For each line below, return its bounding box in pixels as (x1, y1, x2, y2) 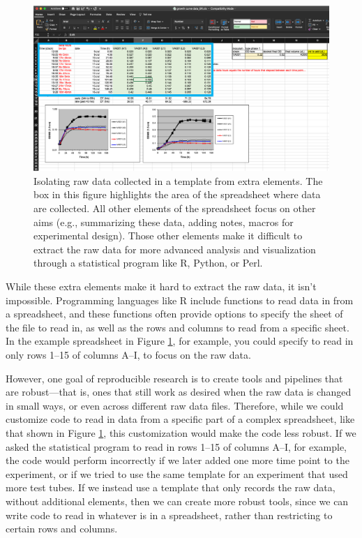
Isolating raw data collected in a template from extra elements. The (33, 173, 323, 188)
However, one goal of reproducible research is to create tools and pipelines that (6, 371, 343, 385)
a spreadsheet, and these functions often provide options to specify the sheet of (6, 306, 343, 321)
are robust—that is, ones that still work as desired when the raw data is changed (6, 384, 352, 399)
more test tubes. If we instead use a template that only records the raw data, (6, 480, 335, 495)
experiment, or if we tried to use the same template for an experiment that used (6, 466, 348, 481)
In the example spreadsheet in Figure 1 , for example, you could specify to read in (6, 334, 354, 348)
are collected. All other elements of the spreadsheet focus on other (33, 201, 316, 216)
